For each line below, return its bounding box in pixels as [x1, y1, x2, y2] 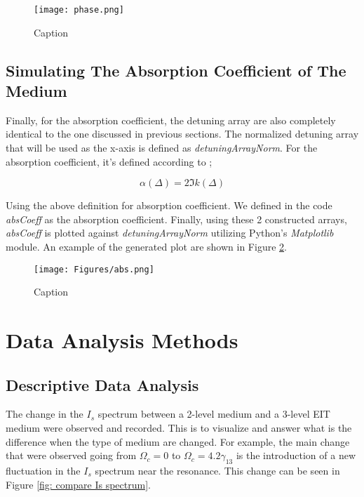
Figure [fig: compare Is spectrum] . [6, 477, 151, 491]
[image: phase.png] [34, 5, 124, 15]
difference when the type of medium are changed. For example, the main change [6, 434, 350, 449]
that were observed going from [6, 448, 137, 463]
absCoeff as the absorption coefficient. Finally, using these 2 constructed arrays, [6, 211, 347, 226]
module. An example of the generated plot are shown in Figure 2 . [6, 239, 287, 253]
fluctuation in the [6, 463, 81, 477]
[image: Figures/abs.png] [34, 264, 154, 274]
